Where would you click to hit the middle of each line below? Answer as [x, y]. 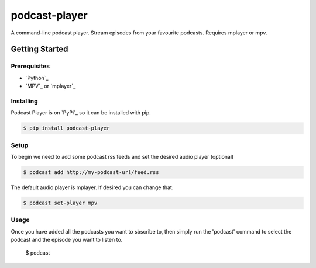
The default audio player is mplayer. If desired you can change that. [92, 187]
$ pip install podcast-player [66, 128]
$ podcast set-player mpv [60, 203]
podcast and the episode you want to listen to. [67, 240]
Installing [24, 101]
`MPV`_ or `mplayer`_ [51, 86]
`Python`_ [37, 78]
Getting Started [39, 49]
